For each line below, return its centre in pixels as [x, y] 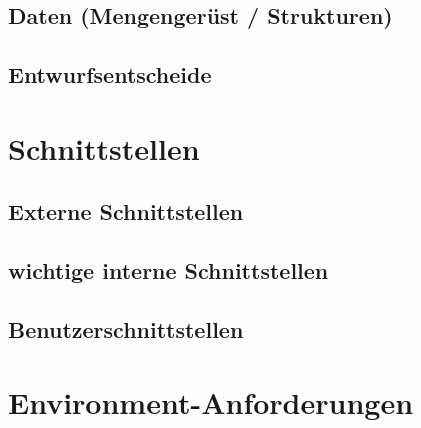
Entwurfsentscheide [110, 74]
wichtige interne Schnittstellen [168, 270]
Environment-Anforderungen [211, 402]
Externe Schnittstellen [126, 211]
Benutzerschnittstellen [126, 328]
